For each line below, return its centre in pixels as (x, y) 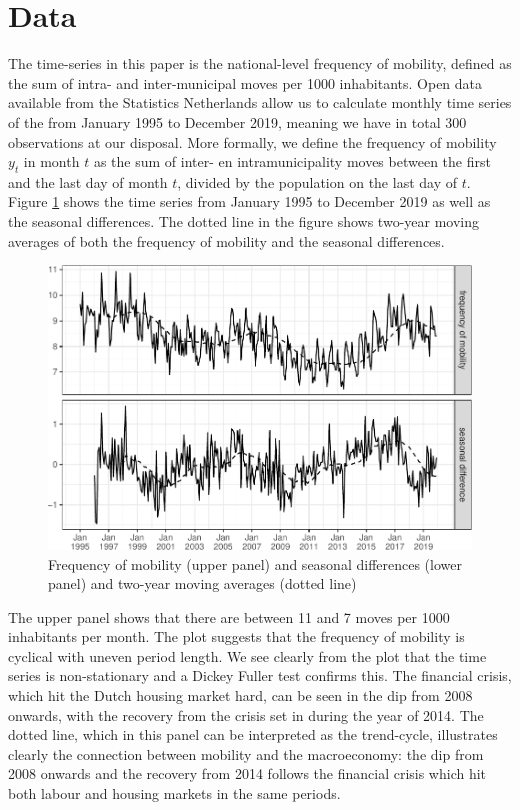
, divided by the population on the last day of (317, 181)
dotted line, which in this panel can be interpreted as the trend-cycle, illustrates (253, 734)
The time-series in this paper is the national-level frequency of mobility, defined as (260, 63)
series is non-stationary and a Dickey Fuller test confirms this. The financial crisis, (260, 675)
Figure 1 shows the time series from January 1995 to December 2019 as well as (249, 201)
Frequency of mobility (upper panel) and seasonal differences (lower (255, 563)
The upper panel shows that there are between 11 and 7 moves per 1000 (229, 616)
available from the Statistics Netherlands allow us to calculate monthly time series (260, 102)
